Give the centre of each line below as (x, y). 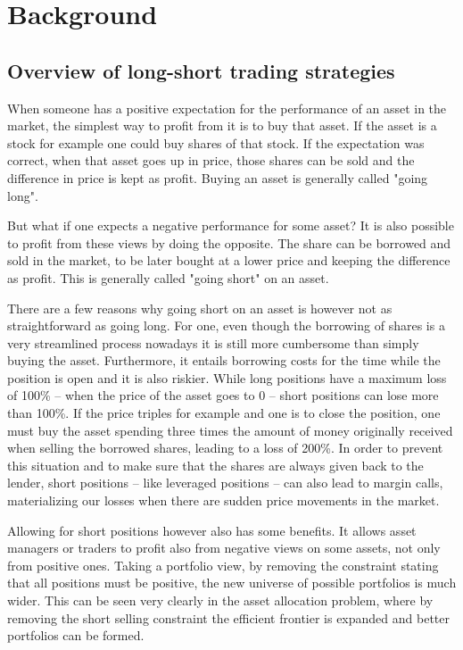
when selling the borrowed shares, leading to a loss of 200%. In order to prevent (225, 448)
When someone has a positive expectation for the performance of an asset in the (227, 108)
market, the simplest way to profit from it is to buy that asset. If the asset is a (222, 125)
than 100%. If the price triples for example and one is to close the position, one (224, 413)
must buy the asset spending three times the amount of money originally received (230, 430)
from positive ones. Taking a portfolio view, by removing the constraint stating (223, 565)
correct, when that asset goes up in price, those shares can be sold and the (211, 160)
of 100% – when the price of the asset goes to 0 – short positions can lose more (223, 395)
